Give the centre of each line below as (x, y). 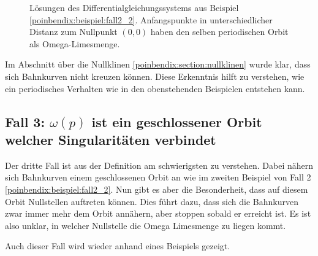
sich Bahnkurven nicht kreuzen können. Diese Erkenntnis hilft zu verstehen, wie (155, 76)
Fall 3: (25, 121)
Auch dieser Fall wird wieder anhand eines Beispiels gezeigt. (118, 246)
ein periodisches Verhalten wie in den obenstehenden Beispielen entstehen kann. (155, 88)
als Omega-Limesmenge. (75, 43)
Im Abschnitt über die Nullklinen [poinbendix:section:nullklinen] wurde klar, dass (158, 64)
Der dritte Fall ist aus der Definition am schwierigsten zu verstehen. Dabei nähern (159, 165)
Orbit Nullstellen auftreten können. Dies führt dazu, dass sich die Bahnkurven (152, 201)
